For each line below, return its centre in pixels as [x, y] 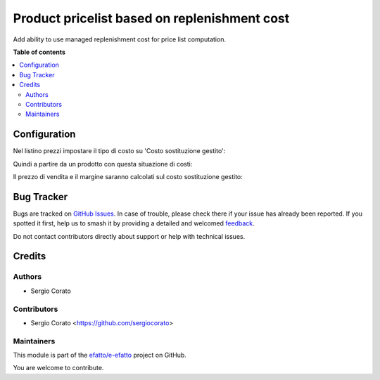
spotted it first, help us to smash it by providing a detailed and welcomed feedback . [134, 223]
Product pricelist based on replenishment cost [151, 18]
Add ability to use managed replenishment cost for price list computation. [120, 39]
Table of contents [39, 52]
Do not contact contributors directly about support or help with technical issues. [129, 236]
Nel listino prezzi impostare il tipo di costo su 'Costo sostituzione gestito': [119, 151]
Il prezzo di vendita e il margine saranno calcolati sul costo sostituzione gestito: [128, 176]
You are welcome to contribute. [58, 368]
